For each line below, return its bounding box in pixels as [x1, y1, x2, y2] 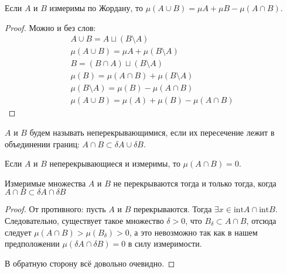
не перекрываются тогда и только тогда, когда [113, 177, 276, 189]
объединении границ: [5, 137, 80, 150]
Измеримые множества [5, 177, 86, 189]
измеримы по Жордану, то [49, 2, 143, 13]
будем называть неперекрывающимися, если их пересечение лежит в [29, 126, 275, 138]
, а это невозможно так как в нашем [129, 226, 258, 238]
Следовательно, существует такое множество [5, 214, 164, 226]
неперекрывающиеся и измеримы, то [49, 157, 180, 170]
